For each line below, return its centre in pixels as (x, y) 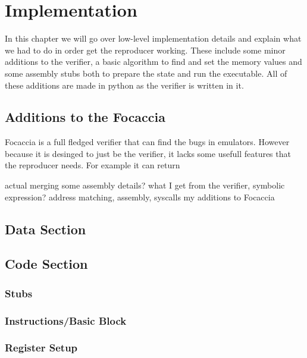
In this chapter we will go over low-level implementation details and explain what (153, 38)
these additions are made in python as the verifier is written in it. (124, 85)
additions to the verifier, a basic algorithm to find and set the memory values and (153, 62)
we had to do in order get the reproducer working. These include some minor (145, 50)
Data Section (46, 229)
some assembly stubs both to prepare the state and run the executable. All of (146, 73)
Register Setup (41, 348)
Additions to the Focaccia (85, 117)
